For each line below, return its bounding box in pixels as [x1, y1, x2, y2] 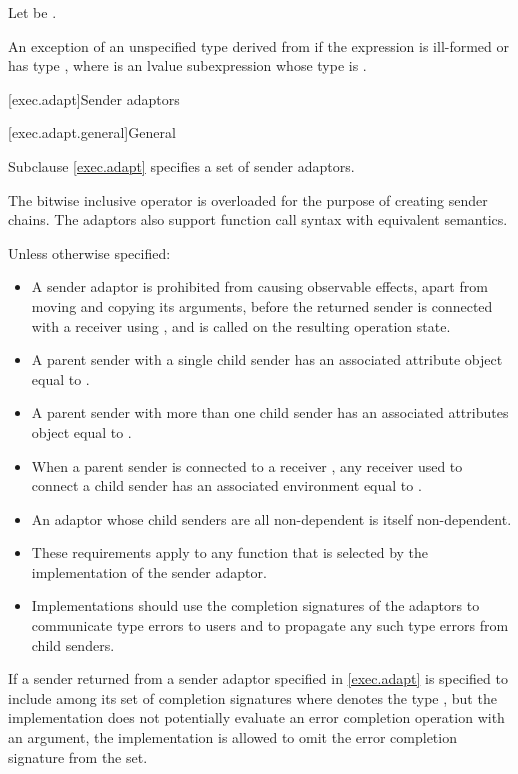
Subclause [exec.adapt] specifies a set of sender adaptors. [8, 155, 355, 176]
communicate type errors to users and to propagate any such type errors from [31, 615, 509, 636]
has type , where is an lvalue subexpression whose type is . [8, 55, 367, 76]
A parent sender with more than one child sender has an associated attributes [31, 402, 509, 423]
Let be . [8, 2, 57, 22]
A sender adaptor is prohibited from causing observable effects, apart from [31, 276, 488, 297]
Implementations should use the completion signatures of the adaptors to [31, 595, 480, 616]
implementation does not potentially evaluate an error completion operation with [8, 707, 505, 728]
